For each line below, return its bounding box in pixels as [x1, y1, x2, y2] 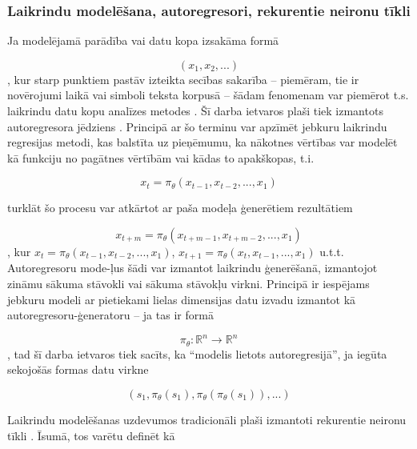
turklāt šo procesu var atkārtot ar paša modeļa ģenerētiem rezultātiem [7, 199, 353, 216]
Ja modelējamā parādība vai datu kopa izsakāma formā [7, 32, 279, 49]
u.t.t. [319, 243, 344, 259]
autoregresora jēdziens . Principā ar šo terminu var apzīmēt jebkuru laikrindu [7, 118, 387, 134]
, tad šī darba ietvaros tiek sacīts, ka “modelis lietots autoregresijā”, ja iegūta [7, 345, 387, 362]
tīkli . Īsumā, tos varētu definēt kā [7, 427, 175, 443]
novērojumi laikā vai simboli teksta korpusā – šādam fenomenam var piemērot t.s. [7, 86, 409, 103]
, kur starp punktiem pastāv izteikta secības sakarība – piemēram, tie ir [7, 70, 359, 87]
